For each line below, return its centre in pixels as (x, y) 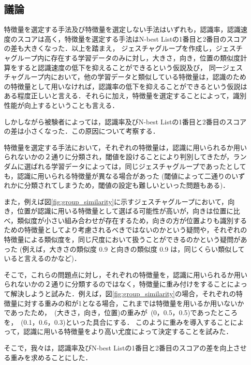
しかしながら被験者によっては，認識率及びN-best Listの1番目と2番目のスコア (125, 121)
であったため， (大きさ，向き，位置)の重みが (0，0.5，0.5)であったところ (121, 312)
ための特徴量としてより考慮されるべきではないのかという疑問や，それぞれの (125, 230)
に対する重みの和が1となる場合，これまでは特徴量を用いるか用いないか (131, 303)
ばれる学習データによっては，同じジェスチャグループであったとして (139, 166)
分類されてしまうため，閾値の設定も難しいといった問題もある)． (127, 185)
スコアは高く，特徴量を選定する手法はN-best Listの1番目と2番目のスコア (132, 38)
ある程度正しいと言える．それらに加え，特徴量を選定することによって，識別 (125, 96)
